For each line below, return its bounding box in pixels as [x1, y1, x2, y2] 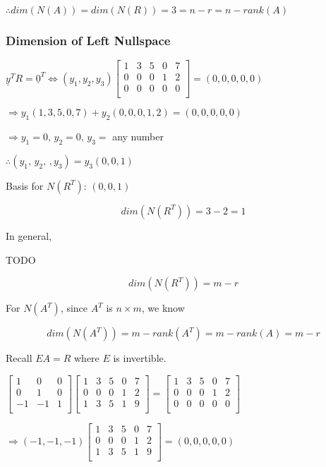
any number [112, 129, 164, 144]
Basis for [6, 178, 44, 193]
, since [60, 301, 88, 315]
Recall [6, 351, 32, 365]
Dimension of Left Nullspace [6, 31, 171, 49]
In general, [6, 228, 52, 243]
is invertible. [113, 351, 167, 365]
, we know [141, 301, 185, 315]
